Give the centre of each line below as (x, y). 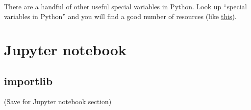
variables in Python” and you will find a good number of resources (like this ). (120, 16)
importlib (28, 80)
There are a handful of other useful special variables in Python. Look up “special (125, 6)
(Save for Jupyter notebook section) (58, 101)
